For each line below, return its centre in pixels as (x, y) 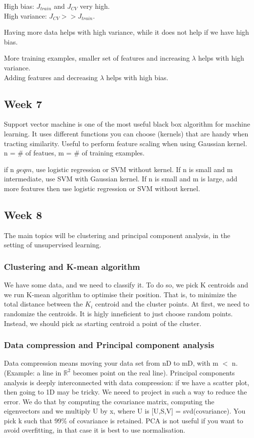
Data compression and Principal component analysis (109, 345)
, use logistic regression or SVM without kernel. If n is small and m (132, 169)
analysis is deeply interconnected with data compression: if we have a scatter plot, (127, 382)
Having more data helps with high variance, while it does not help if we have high (127, 32)
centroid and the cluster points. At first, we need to (172, 304)
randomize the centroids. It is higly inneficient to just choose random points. (118, 313)
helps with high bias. (137, 77)
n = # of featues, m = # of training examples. (74, 153)
